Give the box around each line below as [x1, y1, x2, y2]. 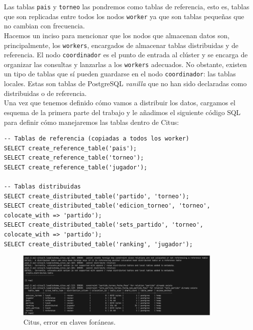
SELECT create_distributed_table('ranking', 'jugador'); [4, 240, 193, 248]
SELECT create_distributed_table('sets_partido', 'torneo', [4, 221, 204, 229]
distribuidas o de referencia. [4, 88, 87, 98]
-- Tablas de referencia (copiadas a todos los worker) [4, 135, 190, 142]
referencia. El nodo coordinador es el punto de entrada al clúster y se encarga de [4, 49, 248, 60]
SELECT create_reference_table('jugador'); [4, 164, 148, 171]
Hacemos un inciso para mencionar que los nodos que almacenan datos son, [4, 30, 230, 40]
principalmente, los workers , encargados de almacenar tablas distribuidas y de [4, 40, 239, 50]
